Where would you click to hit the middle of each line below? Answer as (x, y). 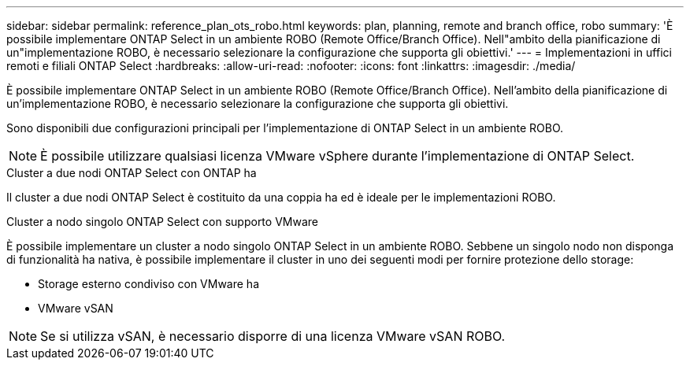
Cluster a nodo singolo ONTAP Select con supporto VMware (162, 222)
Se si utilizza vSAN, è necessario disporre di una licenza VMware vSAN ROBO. (273, 336)
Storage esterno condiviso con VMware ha (148, 284)
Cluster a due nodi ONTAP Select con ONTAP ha (132, 173)
